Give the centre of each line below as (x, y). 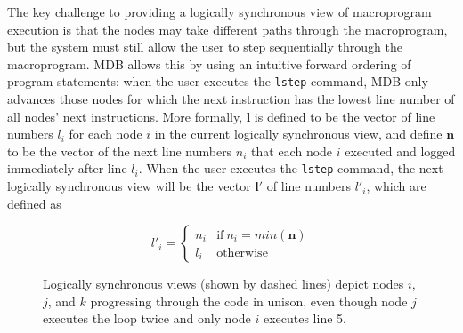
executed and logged (400, 151)
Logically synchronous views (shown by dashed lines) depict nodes (223, 284)
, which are (396, 186)
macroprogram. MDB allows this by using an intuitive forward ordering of (209, 63)
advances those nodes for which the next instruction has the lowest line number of (231, 99)
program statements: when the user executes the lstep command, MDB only (218, 81)
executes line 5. (305, 318)
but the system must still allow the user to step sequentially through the (205, 47)
